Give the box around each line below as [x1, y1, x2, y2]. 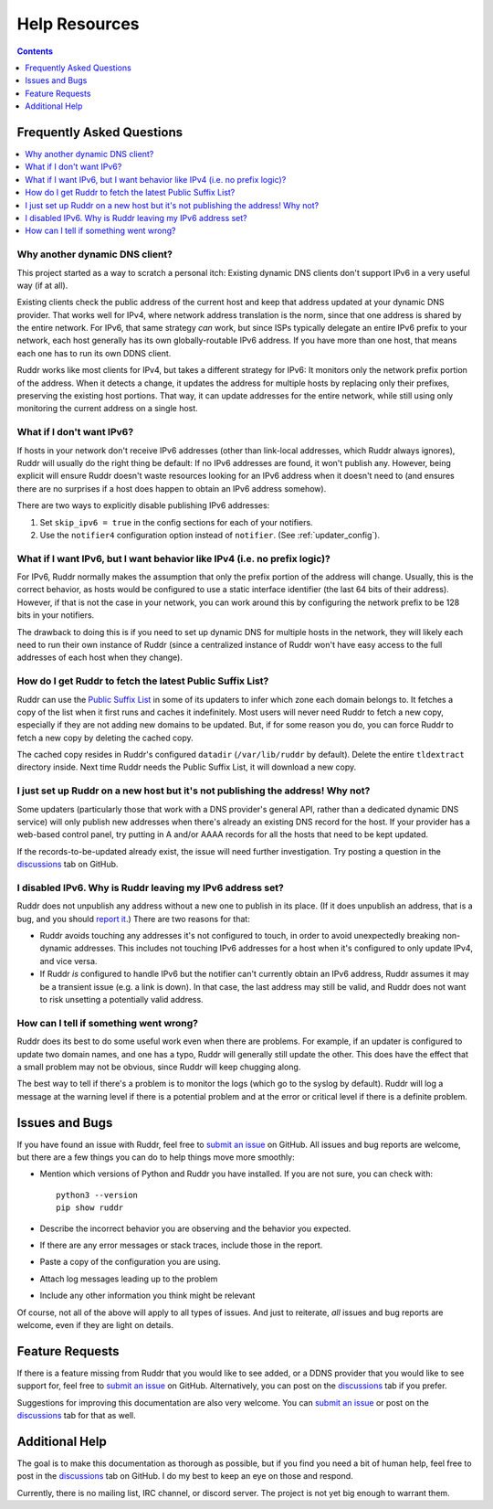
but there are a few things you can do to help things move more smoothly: [16, 1152, 296, 1163]
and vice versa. [39, 955, 98, 966]
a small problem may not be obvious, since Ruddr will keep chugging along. [16, 1061, 301, 1072]
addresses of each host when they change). [16, 652, 183, 663]
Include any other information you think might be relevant [39, 1290, 256, 1302]
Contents [16, 46, 54, 57]
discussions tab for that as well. [16, 1410, 136, 1421]
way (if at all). [16, 280, 68, 291]
